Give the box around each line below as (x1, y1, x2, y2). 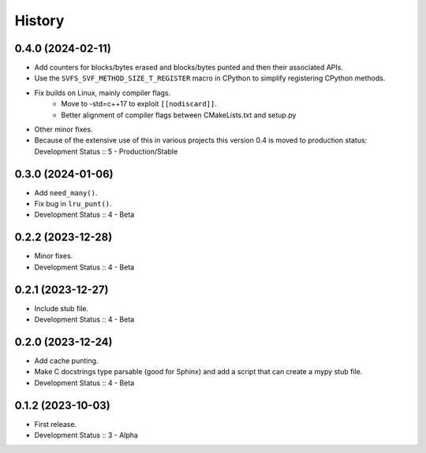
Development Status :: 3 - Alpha (34, 430, 138, 440)
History (14, 12, 65, 29)
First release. (34, 419, 77, 429)
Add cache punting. (34, 355, 99, 366)
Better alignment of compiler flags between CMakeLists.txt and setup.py (61, 110, 297, 120)
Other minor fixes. (34, 124, 93, 134)
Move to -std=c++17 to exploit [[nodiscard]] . (61, 99, 217, 109)
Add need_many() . (34, 188, 98, 197)
